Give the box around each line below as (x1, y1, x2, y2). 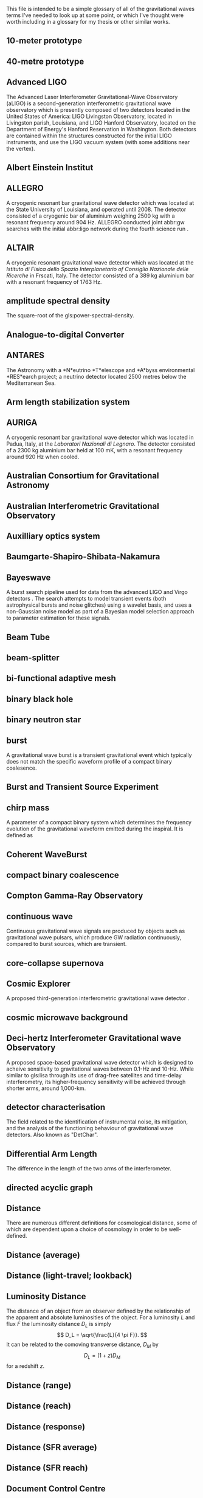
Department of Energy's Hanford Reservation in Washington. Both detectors (6, 125, 196, 133)
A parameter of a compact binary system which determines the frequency (6, 819, 192, 826)
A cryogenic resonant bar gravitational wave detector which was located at (6, 199, 194, 206)
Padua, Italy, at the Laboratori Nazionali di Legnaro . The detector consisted (6, 440, 196, 447)
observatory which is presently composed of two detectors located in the (6, 106, 190, 113)
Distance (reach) (6, 1401, 72, 1411)
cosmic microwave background (6, 1012, 128, 1023)
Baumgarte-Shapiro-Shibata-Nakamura (6, 551, 160, 562)
